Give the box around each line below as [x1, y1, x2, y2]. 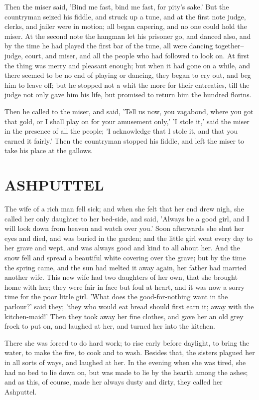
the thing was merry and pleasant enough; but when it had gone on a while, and [4, 60, 250, 70]
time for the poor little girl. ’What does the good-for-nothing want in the [4, 291, 228, 302]
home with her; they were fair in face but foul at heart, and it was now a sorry [4, 281, 245, 292]
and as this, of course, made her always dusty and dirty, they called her [4, 377, 223, 387]
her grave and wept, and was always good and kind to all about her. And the [4, 242, 240, 253]
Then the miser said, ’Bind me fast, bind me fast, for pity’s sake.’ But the [4, 1, 229, 11]
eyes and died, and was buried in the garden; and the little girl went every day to [4, 232, 253, 243]
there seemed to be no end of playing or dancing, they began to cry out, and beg [4, 70, 251, 80]
